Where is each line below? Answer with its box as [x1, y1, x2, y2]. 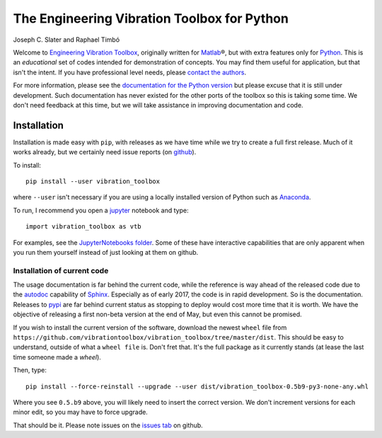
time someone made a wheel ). [13, 352, 102, 361]
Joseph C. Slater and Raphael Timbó [13, 35, 120, 44]
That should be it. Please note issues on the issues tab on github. [13, 421, 203, 430]
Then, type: [13, 366, 47, 374]
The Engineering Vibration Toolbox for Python [13, 11, 289, 26]
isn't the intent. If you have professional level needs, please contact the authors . [13, 68, 247, 76]
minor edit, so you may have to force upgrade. [13, 408, 148, 417]
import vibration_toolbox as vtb [25, 223, 141, 231]
